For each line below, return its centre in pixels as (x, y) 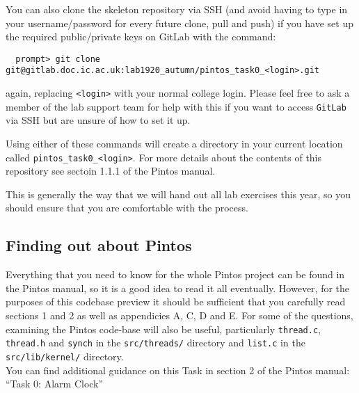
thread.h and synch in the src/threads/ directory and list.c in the (155, 343)
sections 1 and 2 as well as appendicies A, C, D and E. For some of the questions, (179, 315)
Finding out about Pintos (99, 245)
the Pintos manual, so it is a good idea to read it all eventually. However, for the (178, 288)
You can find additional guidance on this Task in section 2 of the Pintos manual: (178, 370)
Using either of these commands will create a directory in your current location (174, 143)
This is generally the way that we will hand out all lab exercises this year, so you (178, 194)
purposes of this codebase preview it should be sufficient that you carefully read (176, 302)
